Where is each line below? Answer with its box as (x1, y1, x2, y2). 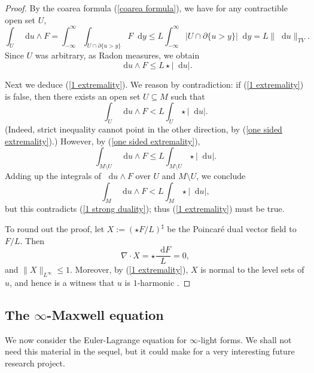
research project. (5, 357, 65, 369)
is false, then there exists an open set (5, 90, 141, 102)
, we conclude (196, 169, 246, 182)
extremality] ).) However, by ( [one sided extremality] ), (5, 134, 200, 147)
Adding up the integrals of (5, 169, 102, 182)
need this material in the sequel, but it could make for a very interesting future (5, 345, 295, 357)
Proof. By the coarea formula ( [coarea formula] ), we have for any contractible (5, 2, 288, 14)
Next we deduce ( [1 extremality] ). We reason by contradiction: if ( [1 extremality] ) (5, 78, 304, 91)
